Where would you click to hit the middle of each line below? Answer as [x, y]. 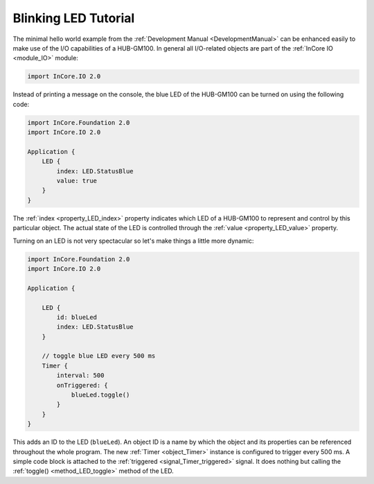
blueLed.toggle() [100, 395]
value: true [77, 181]
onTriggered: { [82, 385]
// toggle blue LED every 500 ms [99, 356]
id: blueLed [77, 317]
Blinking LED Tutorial [74, 18]
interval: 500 [80, 375]
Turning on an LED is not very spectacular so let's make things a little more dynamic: [133, 241]
